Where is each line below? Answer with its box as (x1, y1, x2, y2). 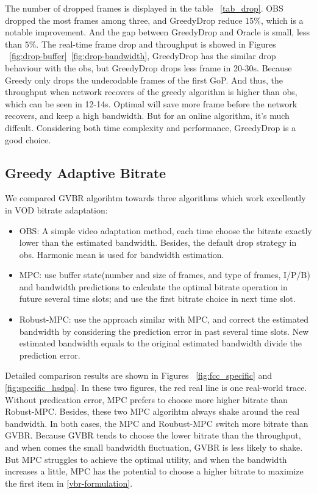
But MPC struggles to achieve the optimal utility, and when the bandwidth (5, 453, 287, 465)
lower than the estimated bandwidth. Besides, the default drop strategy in (19, 236, 297, 249)
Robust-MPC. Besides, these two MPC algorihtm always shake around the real (5, 405, 300, 418)
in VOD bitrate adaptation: (5, 203, 108, 216)
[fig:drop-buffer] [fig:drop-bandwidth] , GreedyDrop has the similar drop (9, 49, 276, 62)
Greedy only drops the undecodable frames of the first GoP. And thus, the (5, 73, 283, 86)
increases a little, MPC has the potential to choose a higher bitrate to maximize (5, 465, 304, 478)
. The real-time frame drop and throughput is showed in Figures (36, 37, 276, 50)
